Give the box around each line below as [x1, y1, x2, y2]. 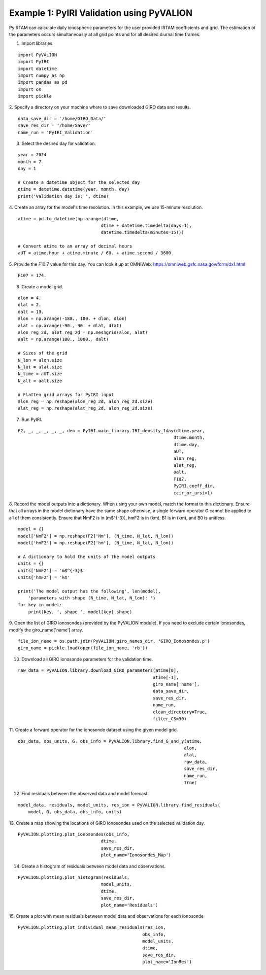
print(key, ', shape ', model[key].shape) [28, 609, 133, 615]
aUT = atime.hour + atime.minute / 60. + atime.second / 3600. [18, 250, 174, 256]
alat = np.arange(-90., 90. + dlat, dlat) [18, 323, 122, 328]
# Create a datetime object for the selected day [18, 179, 140, 185]
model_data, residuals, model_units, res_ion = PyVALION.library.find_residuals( [18, 802, 221, 808]
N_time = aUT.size [18, 371, 63, 377]
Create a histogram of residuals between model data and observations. [21, 863, 166, 869]
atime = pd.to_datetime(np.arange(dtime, [18, 216, 119, 221]
